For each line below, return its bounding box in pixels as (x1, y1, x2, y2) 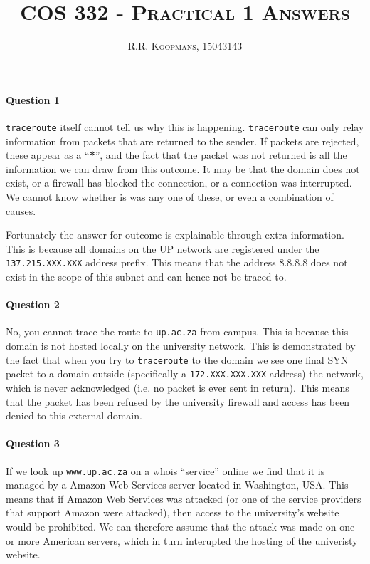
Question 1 (6, 92, 60, 107)
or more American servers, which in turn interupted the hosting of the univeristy (6, 533, 358, 548)
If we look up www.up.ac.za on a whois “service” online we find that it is (6, 463, 325, 478)
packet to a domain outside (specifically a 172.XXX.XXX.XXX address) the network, (6, 366, 364, 381)
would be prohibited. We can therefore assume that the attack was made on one (6, 518, 355, 533)
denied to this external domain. (6, 408, 142, 423)
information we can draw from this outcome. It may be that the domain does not (6, 161, 360, 176)
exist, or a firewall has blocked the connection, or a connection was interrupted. (6, 175, 352, 190)
